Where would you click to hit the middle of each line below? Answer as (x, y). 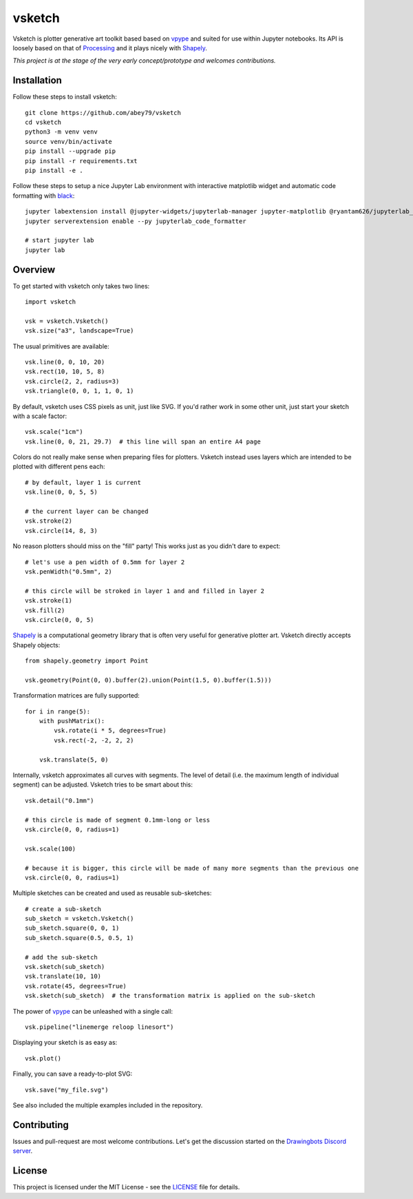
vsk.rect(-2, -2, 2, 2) (94, 740)
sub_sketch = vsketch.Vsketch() (80, 919)
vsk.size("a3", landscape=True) (80, 331)
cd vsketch (43, 123)
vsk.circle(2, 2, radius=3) (72, 381)
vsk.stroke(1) (49, 601)
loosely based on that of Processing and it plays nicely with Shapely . (110, 48)
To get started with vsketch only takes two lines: (81, 286)
